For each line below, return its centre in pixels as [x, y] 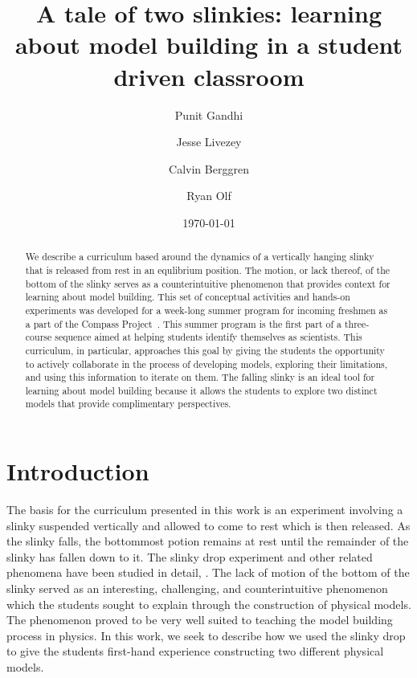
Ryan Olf [209, 196]
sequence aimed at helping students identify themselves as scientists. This [208, 337]
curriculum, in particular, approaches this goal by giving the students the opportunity [205, 350]
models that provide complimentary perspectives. [128, 404]
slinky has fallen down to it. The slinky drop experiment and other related [190, 556]
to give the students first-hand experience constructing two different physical [195, 651]
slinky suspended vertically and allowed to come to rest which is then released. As [208, 525]
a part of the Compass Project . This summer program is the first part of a [183, 323]
